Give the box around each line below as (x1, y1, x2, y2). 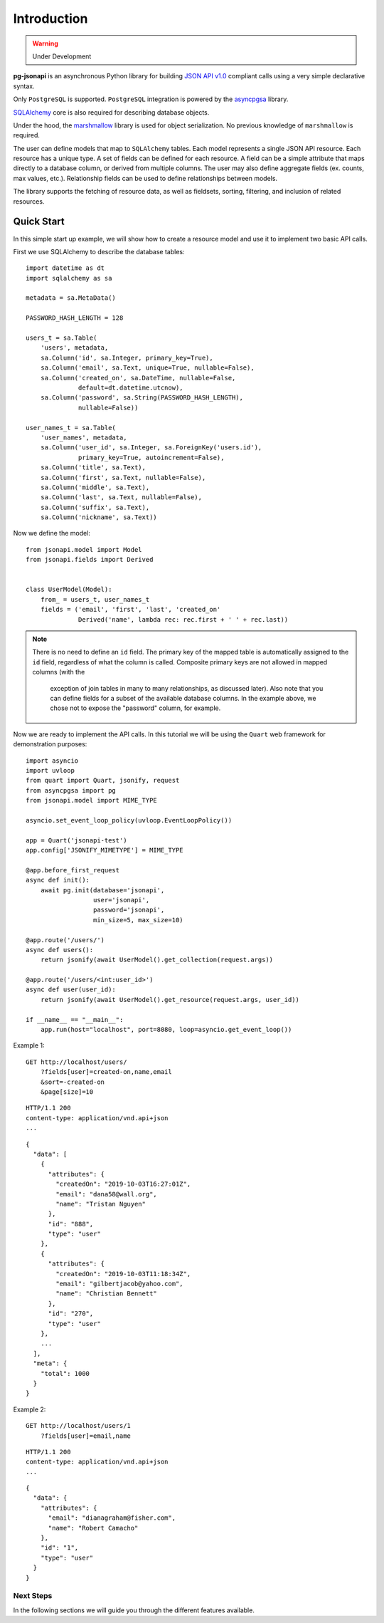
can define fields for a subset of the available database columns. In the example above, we (50, 694, 316, 702)
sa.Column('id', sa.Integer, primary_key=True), (40, 353, 213, 362)
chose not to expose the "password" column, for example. (50, 704, 221, 712)
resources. (13, 197, 45, 206)
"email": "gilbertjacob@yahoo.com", (55, 1280, 184, 1288)
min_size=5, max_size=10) (92, 916, 184, 924)
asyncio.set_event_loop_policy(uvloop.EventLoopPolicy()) (26, 816, 233, 824)
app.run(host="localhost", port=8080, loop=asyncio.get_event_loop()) (40, 1026, 292, 1034)
